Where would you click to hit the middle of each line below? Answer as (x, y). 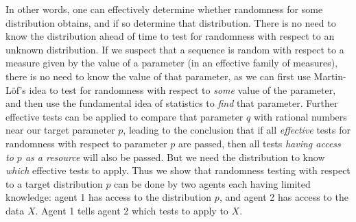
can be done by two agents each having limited (212, 183)
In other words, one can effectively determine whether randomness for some (164, 9)
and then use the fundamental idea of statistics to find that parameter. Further (172, 103)
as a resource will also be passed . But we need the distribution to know (175, 157)
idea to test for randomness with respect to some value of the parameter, (182, 89)
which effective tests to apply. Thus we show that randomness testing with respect (178, 170)
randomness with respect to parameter (86, 143)
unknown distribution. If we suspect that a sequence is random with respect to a (175, 49)
